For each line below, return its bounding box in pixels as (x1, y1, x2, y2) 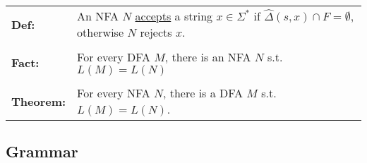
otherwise (77, 24, 124, 40)
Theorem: (11, 92, 66, 109)
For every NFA (77, 85, 150, 101)
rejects (140, 24, 172, 40)
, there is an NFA (164, 49, 251, 65)
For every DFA (77, 49, 150, 65)
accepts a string (135, 8, 213, 24)
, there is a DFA (162, 85, 243, 101)
